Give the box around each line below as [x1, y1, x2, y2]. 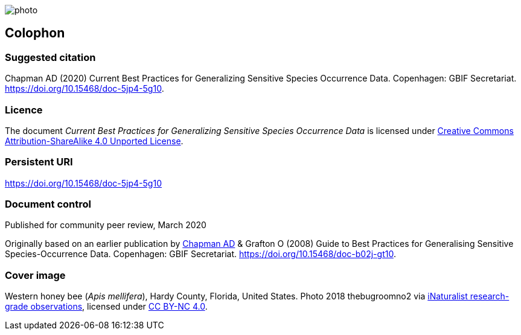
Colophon [5, 25, 65, 41]
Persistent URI [5, 156, 73, 168]
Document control [5, 198, 91, 211]
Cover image [5, 269, 66, 281]
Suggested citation [5, 51, 96, 63]
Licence [5, 103, 43, 116]
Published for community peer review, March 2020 [5, 220, 206, 231]
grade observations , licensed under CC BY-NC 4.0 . [5, 301, 208, 312]
